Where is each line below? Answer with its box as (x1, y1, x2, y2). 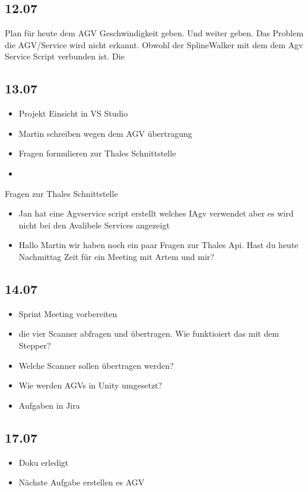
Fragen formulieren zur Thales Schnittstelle (18, 147, 176, 159)
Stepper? (18, 339, 51, 351)
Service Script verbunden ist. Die (5, 50, 125, 62)
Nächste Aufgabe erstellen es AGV (18, 476, 145, 488)
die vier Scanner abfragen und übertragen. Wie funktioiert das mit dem (18, 327, 280, 340)
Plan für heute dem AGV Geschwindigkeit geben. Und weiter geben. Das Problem (5, 27, 304, 39)
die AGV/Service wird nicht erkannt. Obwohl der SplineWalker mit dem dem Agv (5, 38, 303, 51)
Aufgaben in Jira (18, 399, 80, 411)
